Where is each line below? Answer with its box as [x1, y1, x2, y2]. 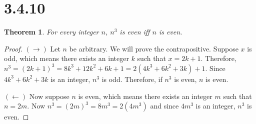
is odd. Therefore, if [101, 73, 162, 84]
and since [150, 100, 179, 111]
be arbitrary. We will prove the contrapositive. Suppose [69, 43, 238, 53]
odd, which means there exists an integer [4, 53, 129, 63]
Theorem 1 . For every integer [4, 26, 99, 37]
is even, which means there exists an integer [78, 90, 212, 101]
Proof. [4, 43, 22, 53]
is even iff [119, 26, 150, 37]
